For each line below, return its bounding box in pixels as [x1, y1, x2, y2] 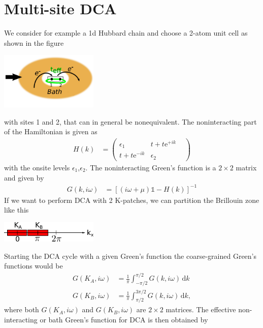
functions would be [4, 260, 63, 271]
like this [4, 204, 29, 215]
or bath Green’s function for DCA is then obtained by [40, 314, 208, 324]
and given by [4, 172, 44, 183]
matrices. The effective [166, 304, 236, 315]
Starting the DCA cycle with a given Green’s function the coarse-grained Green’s [4, 250, 257, 261]
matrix [236, 162, 257, 172]
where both [4, 304, 39, 315]
